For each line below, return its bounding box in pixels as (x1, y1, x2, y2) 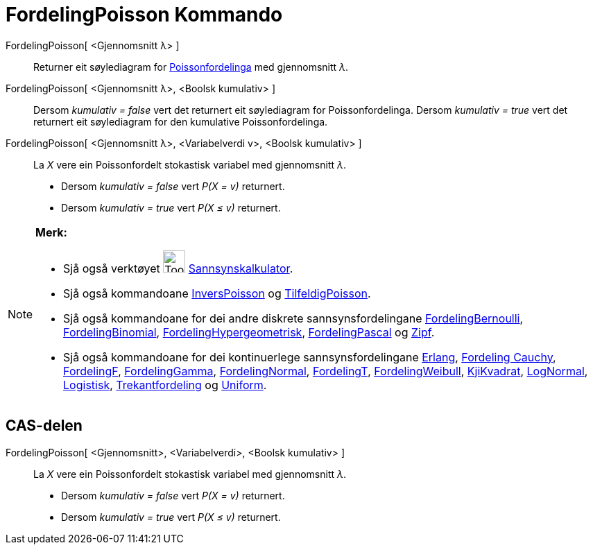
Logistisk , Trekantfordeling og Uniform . (63, 377, 267, 392)
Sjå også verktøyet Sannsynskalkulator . (63, 261, 293, 275)
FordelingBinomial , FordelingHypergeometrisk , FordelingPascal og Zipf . (63, 325, 435, 339)
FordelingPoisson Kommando (6, 3, 283, 26)
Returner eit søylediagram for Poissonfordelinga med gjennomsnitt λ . (33, 60, 349, 73)
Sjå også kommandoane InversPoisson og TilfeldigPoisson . (63, 286, 371, 300)
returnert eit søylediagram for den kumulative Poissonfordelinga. (33, 115, 328, 128)
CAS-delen (6, 417, 83, 435)
